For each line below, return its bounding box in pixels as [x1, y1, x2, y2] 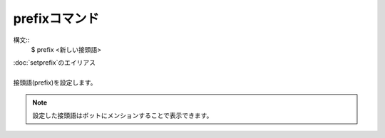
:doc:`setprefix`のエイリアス [13, 58, 96, 67]
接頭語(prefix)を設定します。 [13, 78, 97, 87]
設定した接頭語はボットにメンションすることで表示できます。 [32, 111, 213, 120]
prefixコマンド [13, 11, 100, 26]
